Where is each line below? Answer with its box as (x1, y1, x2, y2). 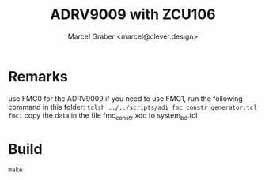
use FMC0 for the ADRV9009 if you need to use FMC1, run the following (8, 93, 243, 103)
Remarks (8, 67, 69, 85)
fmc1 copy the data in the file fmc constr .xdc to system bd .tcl (8, 111, 198, 122)
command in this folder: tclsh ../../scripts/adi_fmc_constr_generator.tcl (8, 102, 257, 111)
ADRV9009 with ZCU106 (50, 6, 216, 24)
